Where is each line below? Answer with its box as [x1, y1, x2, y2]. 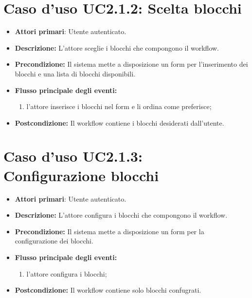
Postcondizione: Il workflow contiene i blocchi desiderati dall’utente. [15, 117, 224, 128]
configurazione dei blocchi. [15, 236, 93, 246]
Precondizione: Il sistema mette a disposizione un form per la [15, 226, 204, 236]
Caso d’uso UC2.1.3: [3, 146, 143, 166]
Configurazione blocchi [3, 165, 159, 185]
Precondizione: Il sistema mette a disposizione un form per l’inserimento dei [15, 59, 248, 69]
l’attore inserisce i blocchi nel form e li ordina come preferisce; [26, 101, 212, 112]
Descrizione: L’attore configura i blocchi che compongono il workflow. [15, 210, 228, 220]
